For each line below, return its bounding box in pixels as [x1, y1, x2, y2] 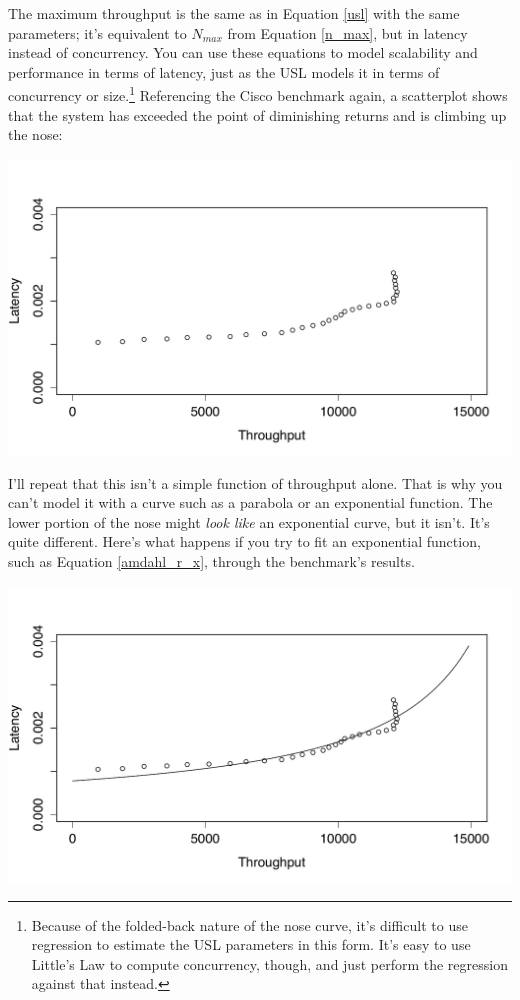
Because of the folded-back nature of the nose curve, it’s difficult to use [31, 914, 468, 935]
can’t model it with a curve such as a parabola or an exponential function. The [8, 492, 493, 513]
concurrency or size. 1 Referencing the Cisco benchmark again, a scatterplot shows [8, 82, 508, 106]
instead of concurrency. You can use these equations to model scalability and [8, 42, 478, 63]
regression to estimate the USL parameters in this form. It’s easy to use [31, 934, 471, 955]
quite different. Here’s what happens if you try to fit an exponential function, [8, 531, 481, 552]
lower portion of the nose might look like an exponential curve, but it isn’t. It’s [8, 511, 490, 532]
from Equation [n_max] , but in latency [227, 22, 468, 43]
